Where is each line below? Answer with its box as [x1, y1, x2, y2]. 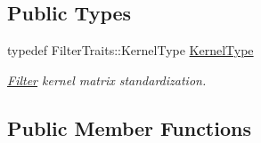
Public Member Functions [7, 114, 251, 141]
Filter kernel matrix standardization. [7, 70, 207, 89]
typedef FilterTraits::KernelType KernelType [7, 41, 254, 60]
